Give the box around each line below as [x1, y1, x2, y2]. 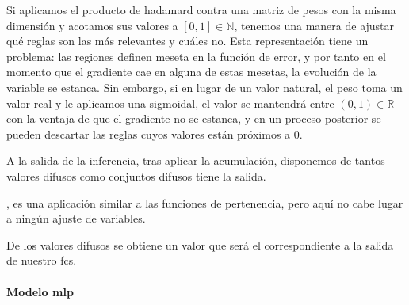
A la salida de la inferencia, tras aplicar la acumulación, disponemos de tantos [6, 152, 385, 169]
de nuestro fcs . [6, 252, 77, 269]
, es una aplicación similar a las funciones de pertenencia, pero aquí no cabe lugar [6, 194, 403, 211]
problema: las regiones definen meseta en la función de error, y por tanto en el [6, 48, 386, 64]
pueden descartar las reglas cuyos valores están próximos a [6, 125, 291, 142]
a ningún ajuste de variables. [6, 210, 146, 227]
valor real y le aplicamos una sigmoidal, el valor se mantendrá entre [6, 94, 334, 111]
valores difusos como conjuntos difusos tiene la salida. [6, 167, 266, 184]
